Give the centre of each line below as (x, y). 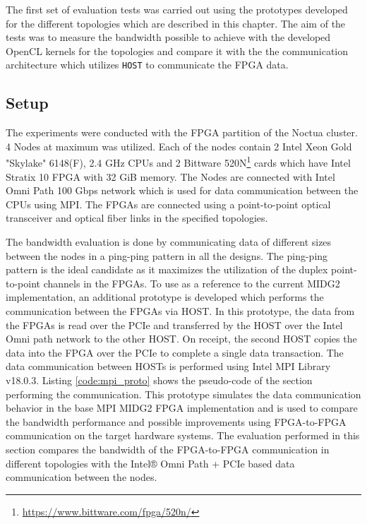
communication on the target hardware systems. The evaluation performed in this (183, 435)
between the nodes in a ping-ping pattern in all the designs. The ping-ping (167, 255)
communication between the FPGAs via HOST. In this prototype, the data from (180, 311)
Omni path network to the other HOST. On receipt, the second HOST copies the (181, 339)
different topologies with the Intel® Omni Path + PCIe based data (150, 463)
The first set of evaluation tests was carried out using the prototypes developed (177, 9)
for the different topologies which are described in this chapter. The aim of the (176, 23)
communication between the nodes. (82, 477)
